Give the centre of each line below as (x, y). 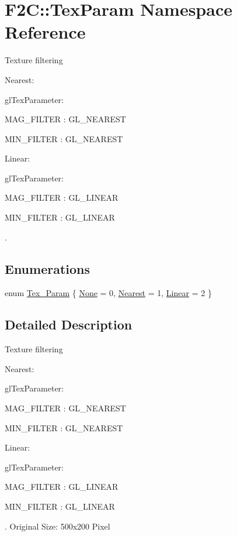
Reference (45, 32)
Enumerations (48, 268)
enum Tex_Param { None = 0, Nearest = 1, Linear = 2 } (108, 293)
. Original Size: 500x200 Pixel (57, 526)
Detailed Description (69, 324)
